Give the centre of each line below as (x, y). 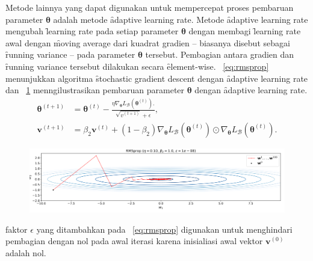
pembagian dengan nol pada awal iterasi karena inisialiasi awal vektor (134, 241)
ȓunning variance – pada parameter (70, 54)
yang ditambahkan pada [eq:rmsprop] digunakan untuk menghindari (164, 229)
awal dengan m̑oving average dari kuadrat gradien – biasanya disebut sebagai (148, 42)
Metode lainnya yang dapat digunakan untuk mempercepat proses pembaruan (150, 7)
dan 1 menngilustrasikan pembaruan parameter (95, 90)
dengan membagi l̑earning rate (245, 31)
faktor (17, 229)
